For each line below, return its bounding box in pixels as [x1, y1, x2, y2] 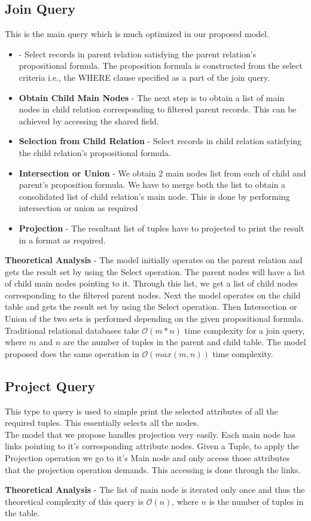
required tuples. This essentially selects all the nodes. [5, 416, 199, 429]
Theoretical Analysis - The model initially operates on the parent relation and [5, 254, 303, 266]
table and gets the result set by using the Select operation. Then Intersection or [5, 300, 297, 313]
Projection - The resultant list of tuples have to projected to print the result [19, 221, 304, 234]
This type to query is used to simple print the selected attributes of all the [5, 404, 278, 417]
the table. [5, 507, 40, 519]
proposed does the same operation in [5, 347, 139, 359]
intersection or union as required [19, 202, 138, 214]
